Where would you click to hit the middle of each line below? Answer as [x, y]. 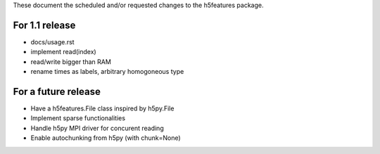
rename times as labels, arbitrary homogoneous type [107, 72]
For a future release [57, 91]
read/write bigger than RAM [71, 62]
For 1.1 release [44, 25]
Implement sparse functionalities [78, 118]
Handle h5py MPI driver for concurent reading [97, 128]
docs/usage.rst [52, 41]
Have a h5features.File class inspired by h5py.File [102, 108]
